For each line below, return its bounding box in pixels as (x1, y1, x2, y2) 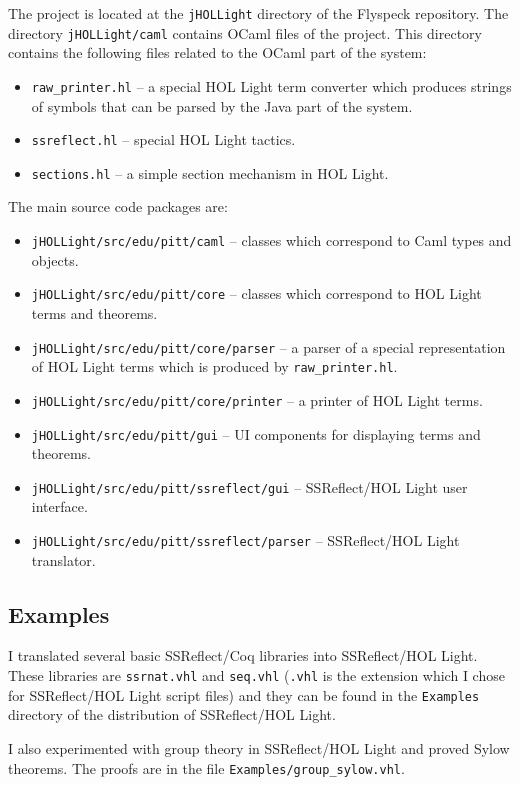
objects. (31, 249, 79, 270)
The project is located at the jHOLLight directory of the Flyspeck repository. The (8, 3, 509, 23)
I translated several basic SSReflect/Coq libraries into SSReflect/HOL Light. (8, 645, 478, 666)
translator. (31, 549, 96, 570)
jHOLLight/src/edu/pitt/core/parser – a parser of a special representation (31, 336, 506, 357)
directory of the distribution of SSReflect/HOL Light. (8, 704, 336, 725)
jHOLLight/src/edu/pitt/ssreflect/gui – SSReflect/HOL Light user (31, 476, 468, 497)
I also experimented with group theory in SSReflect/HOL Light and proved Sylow (8, 737, 510, 758)
